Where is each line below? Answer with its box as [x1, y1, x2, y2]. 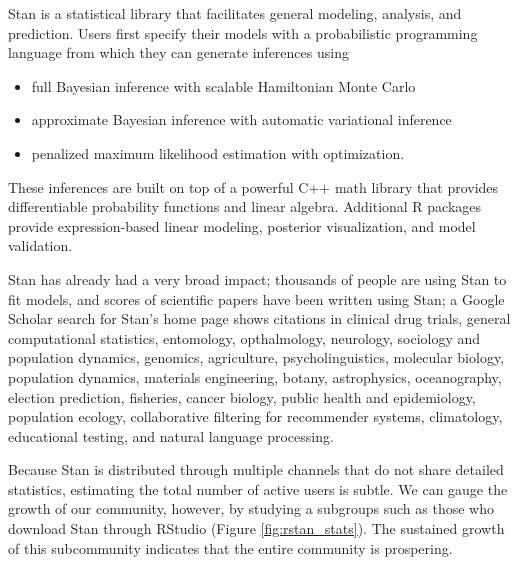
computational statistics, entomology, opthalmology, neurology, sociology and [8, 327, 481, 348]
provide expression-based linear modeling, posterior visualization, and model [8, 215, 476, 236]
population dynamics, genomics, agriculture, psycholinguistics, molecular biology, [8, 347, 505, 368]
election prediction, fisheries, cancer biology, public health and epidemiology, [8, 386, 476, 407]
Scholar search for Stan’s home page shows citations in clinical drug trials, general [8, 308, 511, 329]
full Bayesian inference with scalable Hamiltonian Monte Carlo [31, 75, 416, 96]
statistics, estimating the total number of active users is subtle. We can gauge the [8, 478, 508, 499]
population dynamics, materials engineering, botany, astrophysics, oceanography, [8, 366, 502, 387]
